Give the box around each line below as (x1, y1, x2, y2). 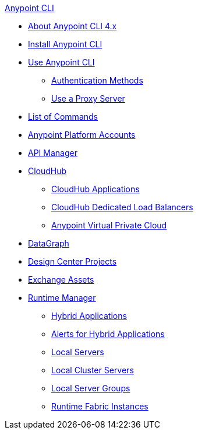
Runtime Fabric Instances (51, 401, 148, 411)
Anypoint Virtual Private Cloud (51, 220, 167, 230)
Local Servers (51, 347, 104, 357)
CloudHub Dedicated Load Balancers (51, 202, 193, 212)
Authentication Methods (51, 75, 143, 85)
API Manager (28, 148, 77, 158)
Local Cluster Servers (51, 365, 134, 375)
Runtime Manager (28, 293, 96, 303)
